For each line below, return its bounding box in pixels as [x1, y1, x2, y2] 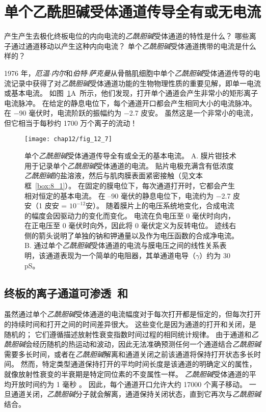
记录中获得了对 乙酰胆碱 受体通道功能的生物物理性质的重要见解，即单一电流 [11, 77, 261, 88]
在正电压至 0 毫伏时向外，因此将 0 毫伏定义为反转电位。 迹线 [24, 220, 229, 231]
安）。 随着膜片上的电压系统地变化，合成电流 [86, 200, 234, 211]
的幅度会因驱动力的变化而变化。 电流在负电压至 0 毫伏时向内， [24, 210, 235, 221]
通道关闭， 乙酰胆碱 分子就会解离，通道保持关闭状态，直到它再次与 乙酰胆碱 [11, 389, 261, 399]
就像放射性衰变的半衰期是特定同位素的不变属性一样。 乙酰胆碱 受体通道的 [4, 369, 249, 379]
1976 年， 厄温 [4, 67, 49, 78]
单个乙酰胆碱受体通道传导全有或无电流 [4, 1, 261, 22]
